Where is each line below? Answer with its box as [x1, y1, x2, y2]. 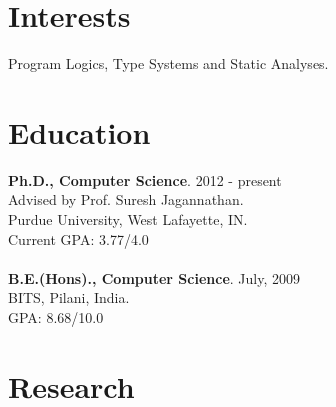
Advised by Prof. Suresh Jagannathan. [8, 189, 244, 210]
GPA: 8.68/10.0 [8, 307, 104, 327]
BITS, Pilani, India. [8, 287, 130, 308]
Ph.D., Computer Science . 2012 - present [8, 169, 282, 190]
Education [8, 111, 151, 152]
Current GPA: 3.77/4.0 [8, 228, 149, 249]
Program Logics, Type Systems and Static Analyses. [8, 53, 329, 74]
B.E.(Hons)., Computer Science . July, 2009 [8, 267, 300, 288]
